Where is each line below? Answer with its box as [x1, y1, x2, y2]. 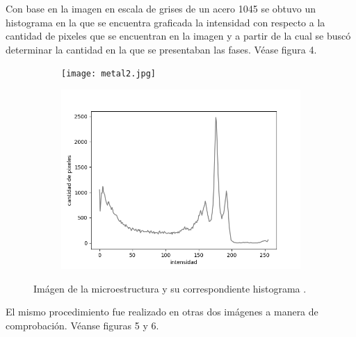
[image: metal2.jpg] [61, 69, 156, 79]
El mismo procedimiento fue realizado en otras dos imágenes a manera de [6, 304, 318, 319]
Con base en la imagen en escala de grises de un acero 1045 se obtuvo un [6, 1, 316, 15]
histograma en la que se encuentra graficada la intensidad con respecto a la [6, 15, 325, 29]
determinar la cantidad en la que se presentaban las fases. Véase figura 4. [6, 42, 317, 56]
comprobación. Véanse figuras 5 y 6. [6, 318, 159, 332]
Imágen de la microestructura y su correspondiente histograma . [33, 281, 307, 295]
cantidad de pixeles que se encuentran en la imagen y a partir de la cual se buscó [6, 28, 351, 43]
